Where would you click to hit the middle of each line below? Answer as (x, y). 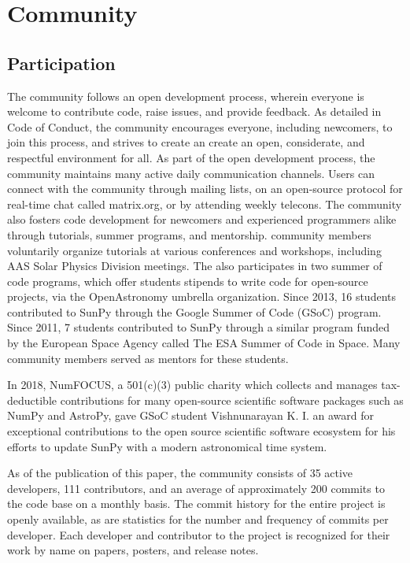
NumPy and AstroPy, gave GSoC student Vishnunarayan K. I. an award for (191, 415)
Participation (61, 63)
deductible (32, 400)
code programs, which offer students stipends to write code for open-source (188, 281)
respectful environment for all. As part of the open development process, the (191, 157)
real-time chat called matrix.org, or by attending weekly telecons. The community (205, 204)
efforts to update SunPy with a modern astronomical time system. (167, 446)
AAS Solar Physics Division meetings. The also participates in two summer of (195, 266)
